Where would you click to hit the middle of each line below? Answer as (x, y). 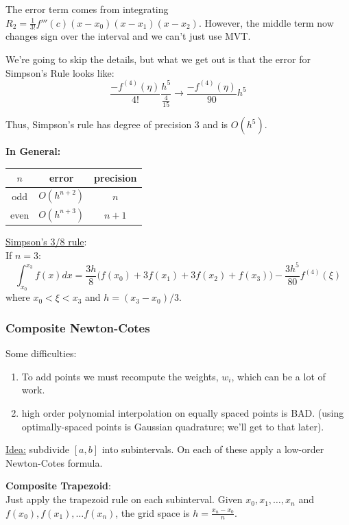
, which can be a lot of (278, 376)
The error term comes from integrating (87, 9)
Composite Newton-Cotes (78, 328)
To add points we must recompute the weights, (120, 376)
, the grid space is (153, 512)
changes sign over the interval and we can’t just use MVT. (128, 36)
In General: (33, 151)
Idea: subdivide (38, 449)
